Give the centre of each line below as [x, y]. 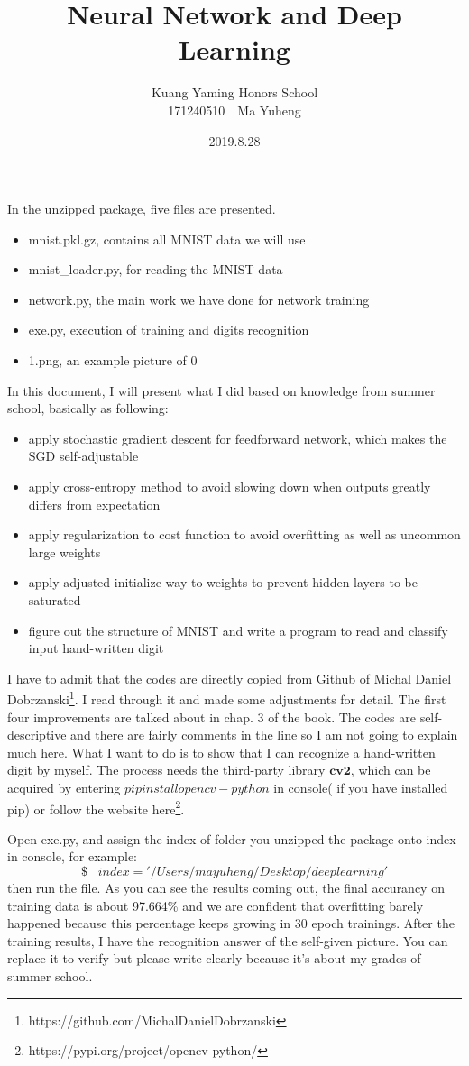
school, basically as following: [88, 408]
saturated [55, 600]
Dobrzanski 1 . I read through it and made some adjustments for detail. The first [227, 698]
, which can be [391, 770]
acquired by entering [64, 787]
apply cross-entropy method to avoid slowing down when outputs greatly [230, 487]
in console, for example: [73, 856]
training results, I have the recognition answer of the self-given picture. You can [228, 940]
